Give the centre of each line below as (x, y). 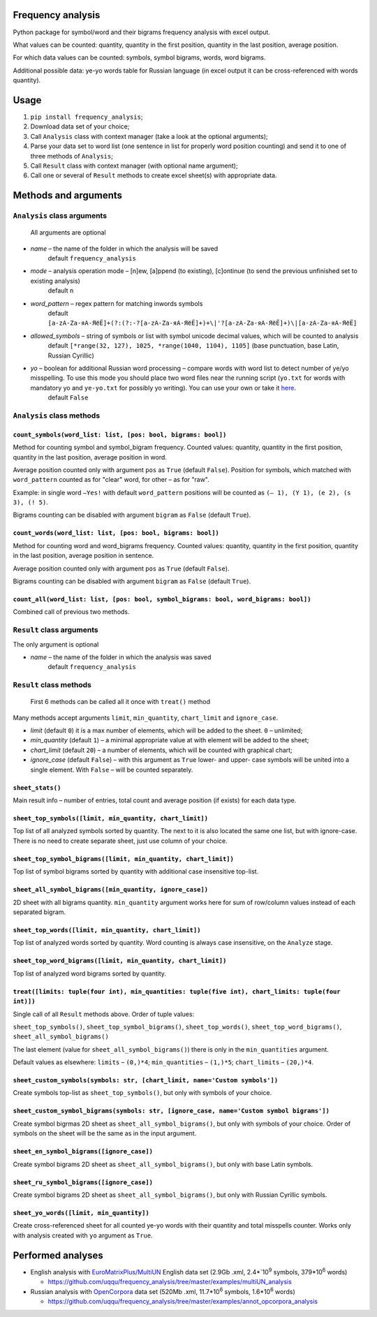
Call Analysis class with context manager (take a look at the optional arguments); (149, 136)
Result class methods (52, 685)
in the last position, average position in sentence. (83, 556)
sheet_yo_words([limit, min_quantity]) (81, 1213)
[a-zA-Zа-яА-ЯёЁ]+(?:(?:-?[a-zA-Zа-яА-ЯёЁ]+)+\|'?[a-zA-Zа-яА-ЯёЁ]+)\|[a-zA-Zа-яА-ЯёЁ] (202, 323)
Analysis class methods (57, 415)
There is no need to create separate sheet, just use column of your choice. (120, 841)
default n (61, 290)
